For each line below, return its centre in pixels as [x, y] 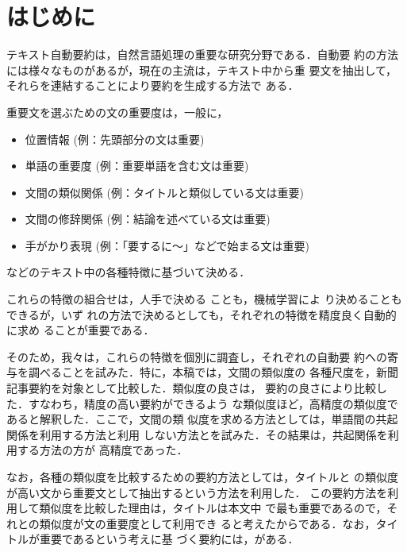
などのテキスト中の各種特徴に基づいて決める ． [129, 272]
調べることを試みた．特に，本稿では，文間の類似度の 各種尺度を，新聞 [213, 372]
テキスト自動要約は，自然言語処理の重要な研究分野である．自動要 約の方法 [203, 54]
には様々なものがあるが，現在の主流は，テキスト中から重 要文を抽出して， [202, 69]
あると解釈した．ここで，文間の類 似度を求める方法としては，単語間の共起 [202, 419]
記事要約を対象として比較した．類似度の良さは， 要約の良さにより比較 [191, 388]
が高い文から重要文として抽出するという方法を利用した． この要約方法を [197, 492]
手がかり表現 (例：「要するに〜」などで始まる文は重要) [167, 245]
